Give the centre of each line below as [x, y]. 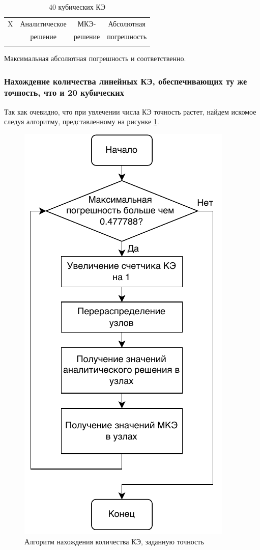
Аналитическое [43, 23]
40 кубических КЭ [77, 7]
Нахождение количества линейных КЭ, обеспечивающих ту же [126, 81]
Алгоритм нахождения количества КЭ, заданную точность [114, 541]
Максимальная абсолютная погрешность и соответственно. [95, 58]
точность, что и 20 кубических [64, 92]
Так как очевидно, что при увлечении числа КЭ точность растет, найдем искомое [130, 111]
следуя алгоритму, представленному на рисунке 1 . [82, 121]
